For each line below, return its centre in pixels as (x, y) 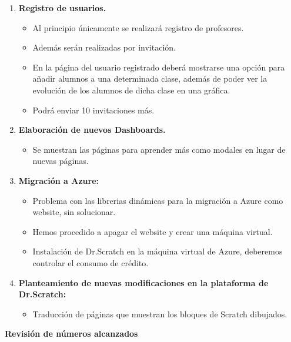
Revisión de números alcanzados (71, 333)
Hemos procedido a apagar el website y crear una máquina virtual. (153, 231)
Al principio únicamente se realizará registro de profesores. (138, 27)
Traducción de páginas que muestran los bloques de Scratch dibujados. (160, 313)
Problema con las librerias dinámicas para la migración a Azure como (158, 200)
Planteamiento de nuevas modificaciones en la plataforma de (143, 282)
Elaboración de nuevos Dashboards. (92, 130)
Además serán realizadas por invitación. (104, 47)
